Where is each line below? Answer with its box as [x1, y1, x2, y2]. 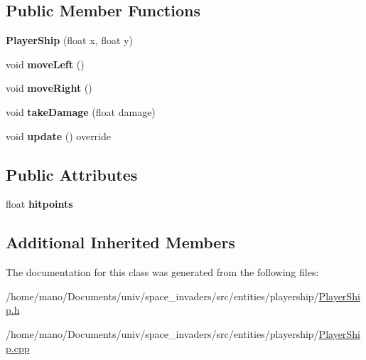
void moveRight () [6, 80, 92, 95]
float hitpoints [6, 196, 73, 211]
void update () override [6, 128, 112, 143]
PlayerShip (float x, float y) [6, 33, 133, 48]
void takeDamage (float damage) [6, 104, 156, 119]
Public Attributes [6, 163, 138, 185]
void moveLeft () [6, 56, 85, 71]
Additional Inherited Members [6, 231, 235, 253]
